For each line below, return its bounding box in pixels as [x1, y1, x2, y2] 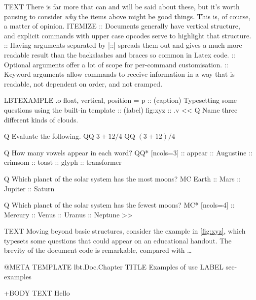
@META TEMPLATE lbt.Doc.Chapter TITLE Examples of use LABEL [4, 262, 223, 272]
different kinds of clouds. [4, 114, 78, 124]
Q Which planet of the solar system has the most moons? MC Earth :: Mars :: [4, 173, 241, 183]
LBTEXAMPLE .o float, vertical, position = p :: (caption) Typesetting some [4, 95, 237, 105]
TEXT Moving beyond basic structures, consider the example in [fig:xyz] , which [4, 226, 246, 236]
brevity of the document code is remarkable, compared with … [4, 245, 192, 255]
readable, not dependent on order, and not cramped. [4, 78, 163, 89]
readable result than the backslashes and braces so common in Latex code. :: [4, 49, 235, 60]
